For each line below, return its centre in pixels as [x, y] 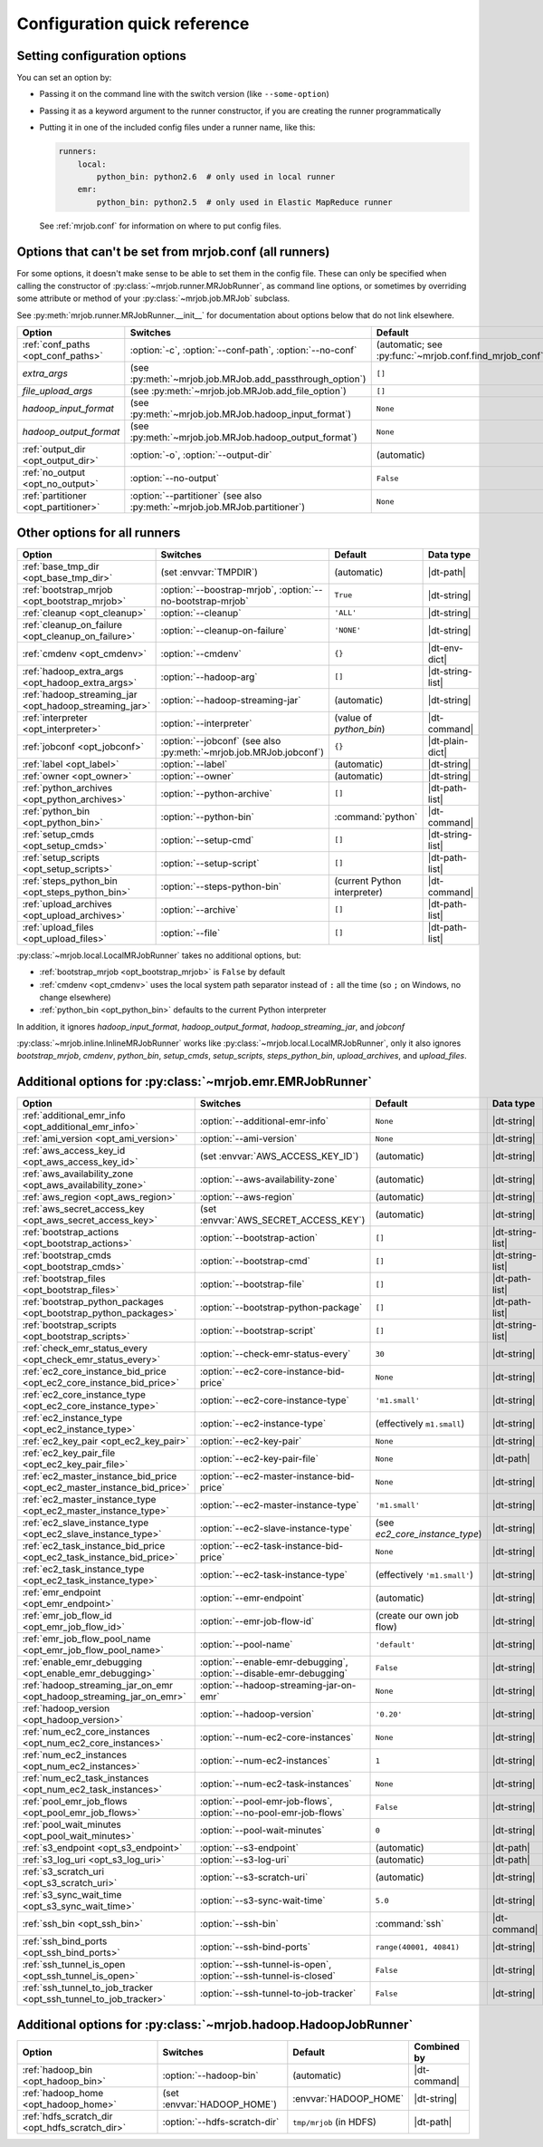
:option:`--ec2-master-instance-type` [279, 1505]
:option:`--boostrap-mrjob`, [219, 589]
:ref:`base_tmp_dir [61, 566]
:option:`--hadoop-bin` [210, 2075]
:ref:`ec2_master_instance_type [89, 1500]
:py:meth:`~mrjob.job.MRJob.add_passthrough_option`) [248, 379]
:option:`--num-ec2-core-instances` [276, 1737]
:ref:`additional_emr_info [74, 1116]
